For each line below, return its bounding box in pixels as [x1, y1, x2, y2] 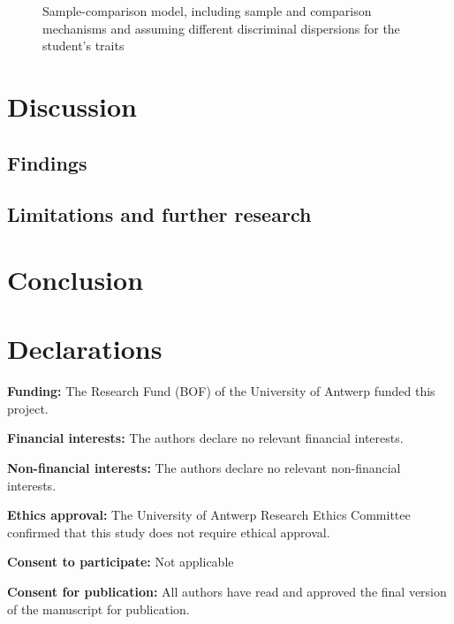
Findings [7, 148, 87, 176]
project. [7, 399, 49, 417]
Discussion [7, 88, 137, 124]
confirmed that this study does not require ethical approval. [7, 522, 330, 541]
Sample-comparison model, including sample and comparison [42, 2, 372, 19]
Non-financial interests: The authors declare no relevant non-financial [7, 459, 401, 476]
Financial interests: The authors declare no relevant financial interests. [7, 429, 404, 447]
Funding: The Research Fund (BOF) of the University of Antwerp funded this [7, 382, 435, 400]
